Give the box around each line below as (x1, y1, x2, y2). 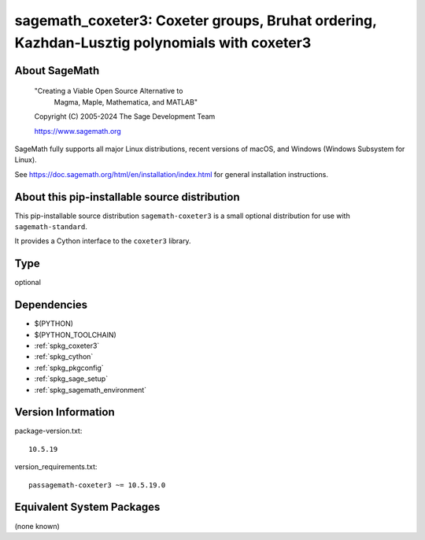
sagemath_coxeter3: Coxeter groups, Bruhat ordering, (14, 12, 377, 29)
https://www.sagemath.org (34, 126, 121, 135)
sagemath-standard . (14, 222, 88, 231)
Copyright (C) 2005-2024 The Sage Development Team (34, 112, 216, 121)
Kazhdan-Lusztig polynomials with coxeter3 (14, 34, 312, 51)
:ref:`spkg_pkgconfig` (34, 363, 104, 372)
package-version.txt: (14, 426, 83, 436)
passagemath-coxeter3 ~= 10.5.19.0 (28, 480, 166, 490)
